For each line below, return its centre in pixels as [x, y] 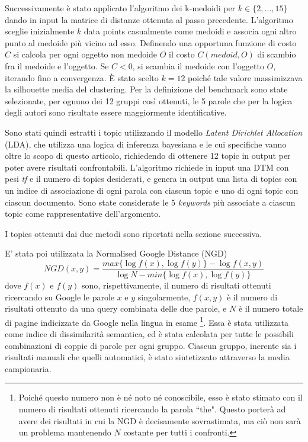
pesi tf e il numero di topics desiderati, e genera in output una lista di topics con [151, 179]
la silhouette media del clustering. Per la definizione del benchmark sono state [146, 89]
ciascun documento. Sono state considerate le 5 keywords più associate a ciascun [150, 202]
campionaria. [28, 368]
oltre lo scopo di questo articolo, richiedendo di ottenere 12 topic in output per [148, 156]
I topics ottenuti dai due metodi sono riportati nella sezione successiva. [134, 233]
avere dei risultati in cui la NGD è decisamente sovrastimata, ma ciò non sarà [160, 420]
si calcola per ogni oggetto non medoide [85, 54]
